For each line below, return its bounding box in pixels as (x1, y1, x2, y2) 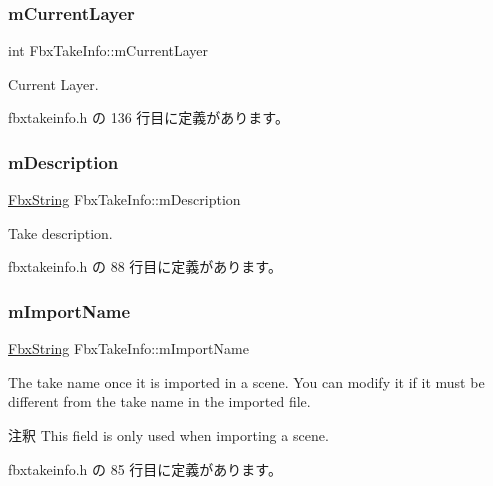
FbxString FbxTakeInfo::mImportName (8, 338, 249, 359)
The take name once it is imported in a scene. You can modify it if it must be (8, 371, 485, 392)
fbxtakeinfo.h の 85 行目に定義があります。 (8, 458, 282, 479)
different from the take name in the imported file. (8, 391, 311, 412)
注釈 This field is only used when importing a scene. (8, 425, 329, 445)
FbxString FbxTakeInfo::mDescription (8, 189, 241, 210)
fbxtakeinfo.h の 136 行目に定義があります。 (8, 107, 289, 128)
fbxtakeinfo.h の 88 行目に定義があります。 (8, 256, 282, 277)
